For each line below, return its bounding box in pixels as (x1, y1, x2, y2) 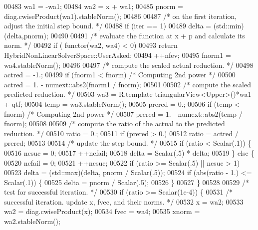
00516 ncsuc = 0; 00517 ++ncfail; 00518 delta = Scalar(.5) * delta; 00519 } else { (4, 147, 255, 158)
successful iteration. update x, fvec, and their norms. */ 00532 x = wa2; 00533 (4, 196, 244, 207)
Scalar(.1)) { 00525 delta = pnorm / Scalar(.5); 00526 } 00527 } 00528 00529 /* (4, 177, 249, 187)
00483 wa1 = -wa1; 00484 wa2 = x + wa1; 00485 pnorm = (4, 1, 183, 11)
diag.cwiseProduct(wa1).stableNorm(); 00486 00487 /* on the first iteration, (4, 10, 237, 21)
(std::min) (213, 20, 244, 31)
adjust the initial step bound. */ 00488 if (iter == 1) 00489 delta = (4, 20, 212, 31)
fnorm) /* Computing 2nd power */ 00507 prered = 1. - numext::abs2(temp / (4, 108, 243, 119)
